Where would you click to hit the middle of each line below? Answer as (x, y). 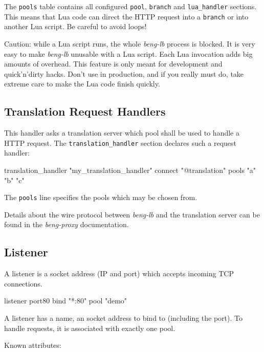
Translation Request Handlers (85, 111)
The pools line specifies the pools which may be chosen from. (101, 197)
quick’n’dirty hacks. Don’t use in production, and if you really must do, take (124, 73)
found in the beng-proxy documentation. (67, 224)
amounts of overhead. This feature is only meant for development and (113, 64)
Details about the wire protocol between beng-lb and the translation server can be (132, 214)
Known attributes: (33, 345)
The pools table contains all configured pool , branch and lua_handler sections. (130, 6)
